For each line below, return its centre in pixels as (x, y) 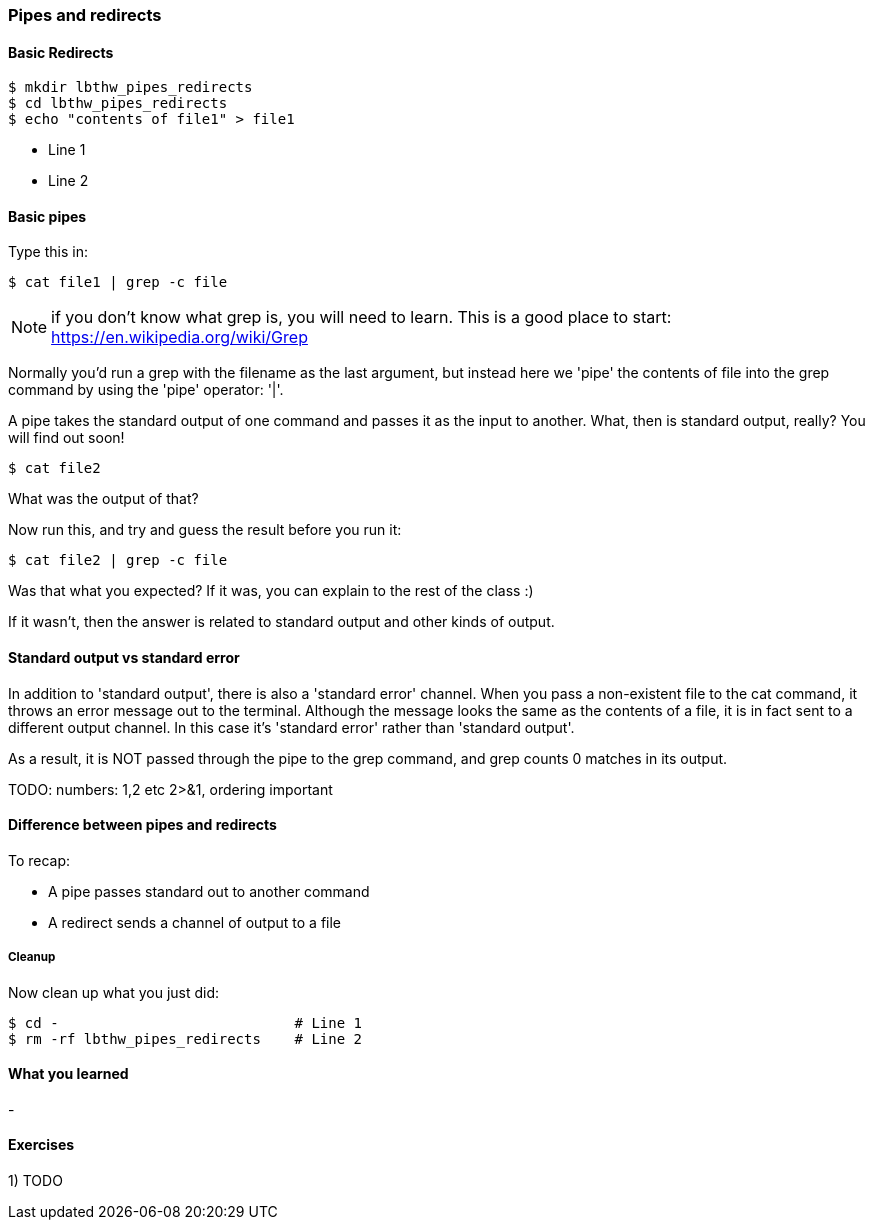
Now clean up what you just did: (114, 992)
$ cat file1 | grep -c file (118, 282)
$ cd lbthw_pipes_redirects (118, 103)
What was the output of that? (103, 499)
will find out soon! (66, 438)
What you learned (68, 1074)
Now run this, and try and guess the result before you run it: (205, 530)
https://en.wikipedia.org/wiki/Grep (179, 337)
